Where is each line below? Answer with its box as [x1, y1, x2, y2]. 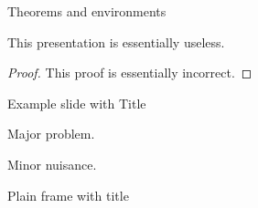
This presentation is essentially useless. [7, 32, 225, 51]
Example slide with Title [7, 93, 146, 112]
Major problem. [7, 124, 95, 143]
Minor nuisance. [7, 154, 97, 173]
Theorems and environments [7, 2, 167, 20]
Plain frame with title [7, 185, 129, 204]
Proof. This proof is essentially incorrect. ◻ [7, 63, 253, 82]
